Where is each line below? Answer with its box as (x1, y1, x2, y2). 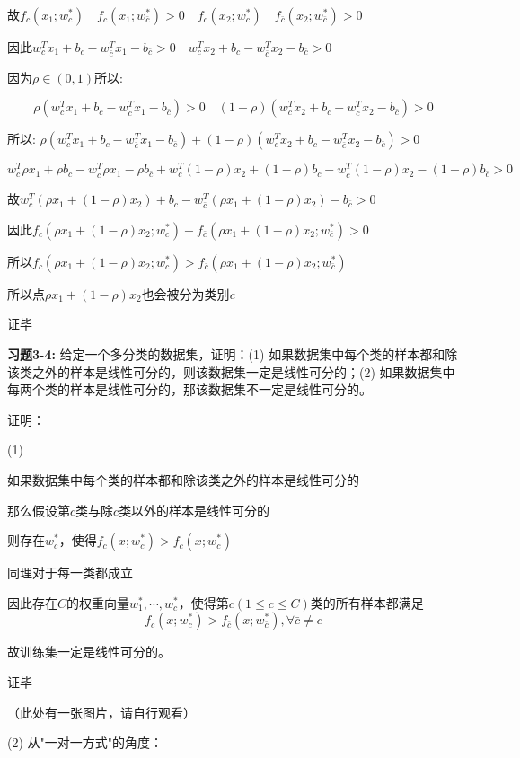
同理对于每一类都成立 (7, 563, 133, 582)
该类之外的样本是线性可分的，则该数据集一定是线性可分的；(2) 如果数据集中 (7, 362, 455, 381)
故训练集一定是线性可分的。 (7, 642, 171, 661)
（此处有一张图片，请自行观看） (7, 702, 196, 721)
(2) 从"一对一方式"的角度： (7, 733, 163, 752)
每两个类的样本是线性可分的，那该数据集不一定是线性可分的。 (7, 380, 372, 399)
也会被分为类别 (141, 284, 230, 303)
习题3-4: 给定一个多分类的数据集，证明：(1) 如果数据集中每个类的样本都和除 (7, 345, 458, 364)
